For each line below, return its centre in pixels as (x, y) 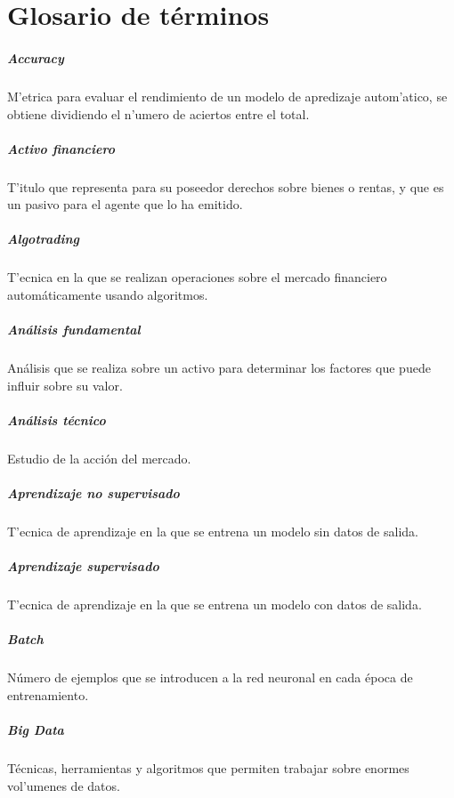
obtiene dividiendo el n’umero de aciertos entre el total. (158, 113)
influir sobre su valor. (65, 385)
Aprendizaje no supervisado (93, 493)
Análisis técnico (57, 419)
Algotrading (44, 239)
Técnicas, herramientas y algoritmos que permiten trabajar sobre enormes (208, 768)
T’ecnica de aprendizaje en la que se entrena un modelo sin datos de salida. (213, 532)
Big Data (36, 730)
